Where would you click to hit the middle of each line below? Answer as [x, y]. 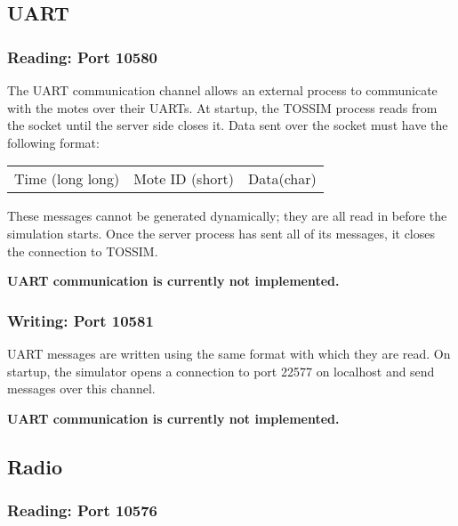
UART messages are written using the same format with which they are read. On [229, 353]
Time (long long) [67, 179]
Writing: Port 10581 [80, 320]
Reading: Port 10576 [83, 510]
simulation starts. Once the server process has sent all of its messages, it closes [221, 233]
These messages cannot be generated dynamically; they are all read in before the [227, 216]
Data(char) [282, 179]
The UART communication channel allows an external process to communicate [222, 90]
